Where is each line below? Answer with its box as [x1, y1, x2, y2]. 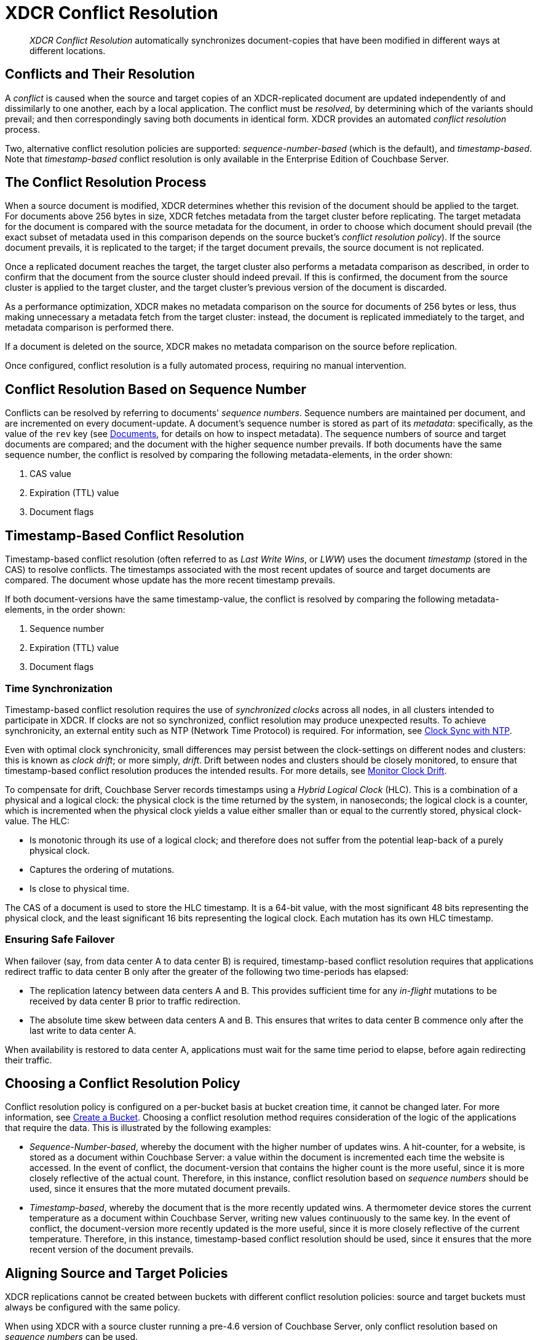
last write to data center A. [30, 1025, 136, 1036]
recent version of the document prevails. [30, 1244, 194, 1255]
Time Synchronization [5, 682, 113, 695]
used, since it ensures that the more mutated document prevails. [30, 1183, 291, 1194]
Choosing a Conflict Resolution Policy [5, 1076, 240, 1092]
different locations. [30, 45, 106, 56]
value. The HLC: [5, 815, 70, 826]
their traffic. [5, 1054, 52, 1065]
